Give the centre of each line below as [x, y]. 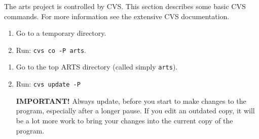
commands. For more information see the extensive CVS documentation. [117, 16]
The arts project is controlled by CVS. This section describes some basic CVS [125, 6]
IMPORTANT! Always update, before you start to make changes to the [131, 100]
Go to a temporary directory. [61, 33]
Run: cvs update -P [48, 84]
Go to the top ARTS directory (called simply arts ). [97, 67]
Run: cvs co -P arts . [51, 50]
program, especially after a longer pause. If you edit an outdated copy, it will [135, 111]
